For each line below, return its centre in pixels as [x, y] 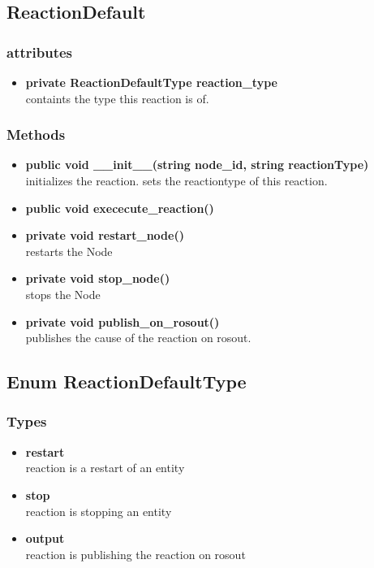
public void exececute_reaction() [120, 208]
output [45, 538]
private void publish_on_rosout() [123, 321]
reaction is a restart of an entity [105, 468]
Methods [36, 134]
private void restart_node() [105, 235]
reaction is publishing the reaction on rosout [135, 554]
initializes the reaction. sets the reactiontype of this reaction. [176, 180]
